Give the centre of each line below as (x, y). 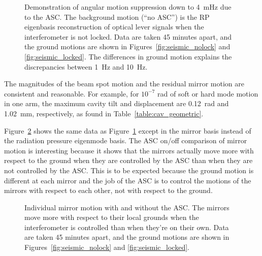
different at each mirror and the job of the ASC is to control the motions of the (128, 180)
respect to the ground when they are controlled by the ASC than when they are (128, 160)
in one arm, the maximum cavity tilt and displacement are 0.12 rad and (117, 103)
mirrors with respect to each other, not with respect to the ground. (108, 190)
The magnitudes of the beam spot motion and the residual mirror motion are (124, 84)
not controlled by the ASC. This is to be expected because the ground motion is (129, 170)
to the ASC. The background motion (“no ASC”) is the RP (117, 17)
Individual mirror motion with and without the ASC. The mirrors (127, 207)
